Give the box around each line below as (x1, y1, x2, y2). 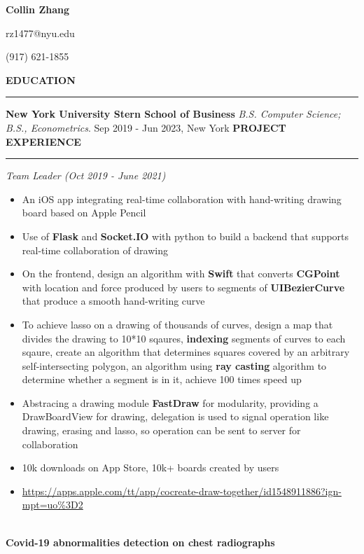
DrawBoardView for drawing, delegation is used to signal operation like (22, 409, 329, 424)
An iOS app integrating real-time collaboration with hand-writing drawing (22, 191, 342, 206)
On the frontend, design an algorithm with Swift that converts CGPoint (22, 266, 340, 281)
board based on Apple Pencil (22, 205, 146, 220)
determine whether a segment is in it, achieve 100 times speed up (22, 372, 302, 387)
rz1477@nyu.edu (6, 25, 75, 40)
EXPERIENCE (6, 134, 81, 148)
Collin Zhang (6, 2, 69, 16)
